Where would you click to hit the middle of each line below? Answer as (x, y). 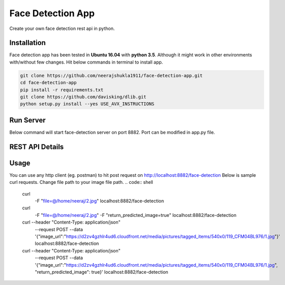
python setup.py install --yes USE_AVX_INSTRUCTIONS (87, 104)
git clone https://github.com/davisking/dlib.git (83, 97)
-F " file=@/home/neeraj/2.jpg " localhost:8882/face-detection (99, 201)
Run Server (27, 120)
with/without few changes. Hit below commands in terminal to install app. (86, 62)
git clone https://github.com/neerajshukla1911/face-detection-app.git (111, 75)
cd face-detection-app (48, 83)
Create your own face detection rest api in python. (62, 28)
